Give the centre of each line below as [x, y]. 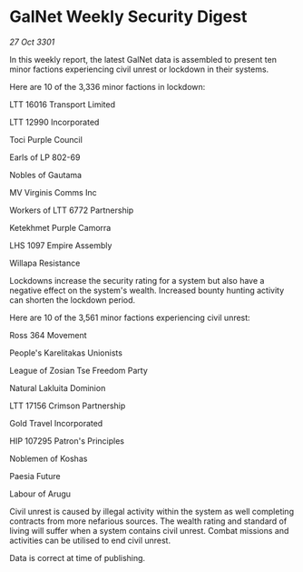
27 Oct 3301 [32, 42]
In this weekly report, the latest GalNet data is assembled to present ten [143, 59]
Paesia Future [35, 476]
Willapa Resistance [45, 263]
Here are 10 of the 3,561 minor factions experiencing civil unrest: [130, 317]
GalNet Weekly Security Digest [128, 17]
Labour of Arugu [40, 494]
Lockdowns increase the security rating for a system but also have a [137, 280]
